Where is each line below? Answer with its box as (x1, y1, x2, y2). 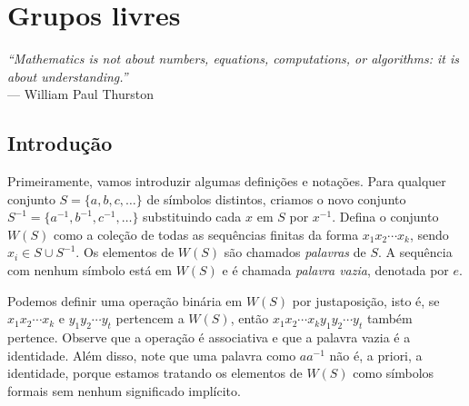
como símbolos (353, 363, 434, 382)
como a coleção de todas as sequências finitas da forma (53, 224, 359, 243)
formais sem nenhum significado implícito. (7, 381, 241, 400)
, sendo (410, 224, 449, 243)
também (366, 309, 413, 328)
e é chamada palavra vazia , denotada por (222, 261, 449, 280)
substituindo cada (143, 207, 242, 226)
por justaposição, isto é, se (292, 291, 440, 310)
